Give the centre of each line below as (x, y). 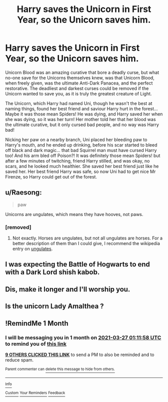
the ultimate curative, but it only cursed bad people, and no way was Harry (82, 124)
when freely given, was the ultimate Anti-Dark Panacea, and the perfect (79, 83)
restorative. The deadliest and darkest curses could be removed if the (77, 88)
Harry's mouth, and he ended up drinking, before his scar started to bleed (81, 145)
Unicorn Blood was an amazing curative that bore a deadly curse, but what (82, 72)
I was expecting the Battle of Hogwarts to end (77, 264)
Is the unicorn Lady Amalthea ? (54, 306)
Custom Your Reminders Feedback (35, 393)
